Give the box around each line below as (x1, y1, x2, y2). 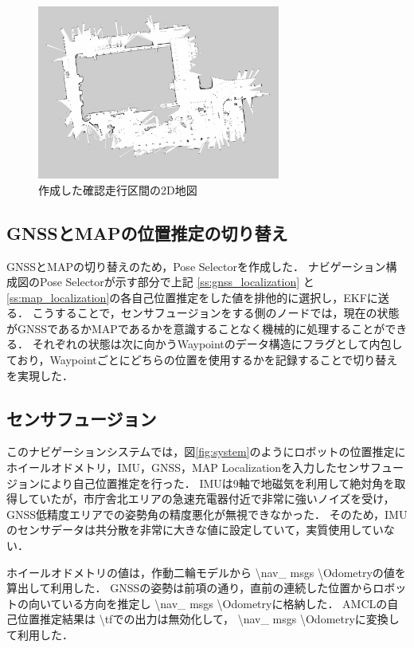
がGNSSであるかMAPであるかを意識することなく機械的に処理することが (6, 320, 385, 336)
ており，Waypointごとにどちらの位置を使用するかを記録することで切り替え (6, 351, 398, 368)
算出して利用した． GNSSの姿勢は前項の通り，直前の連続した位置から (6, 579, 373, 596)
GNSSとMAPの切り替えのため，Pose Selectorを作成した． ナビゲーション (6, 257, 386, 274)
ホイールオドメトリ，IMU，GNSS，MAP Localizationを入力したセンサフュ (6, 459, 393, 476)
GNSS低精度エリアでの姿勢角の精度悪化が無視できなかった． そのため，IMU (6, 505, 408, 522)
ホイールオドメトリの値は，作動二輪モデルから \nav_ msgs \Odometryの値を (6, 564, 406, 580)
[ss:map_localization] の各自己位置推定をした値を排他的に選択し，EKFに (6, 289, 378, 305)
